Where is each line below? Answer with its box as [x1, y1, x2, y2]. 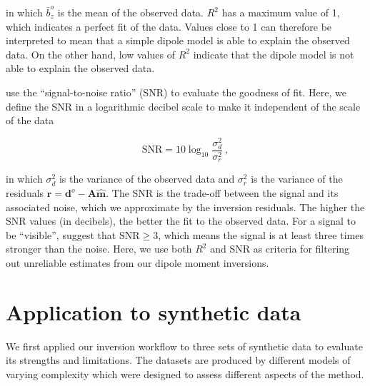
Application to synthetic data [6, 297, 301, 326]
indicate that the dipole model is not [193, 46, 354, 61]
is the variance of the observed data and [59, 171, 235, 186]
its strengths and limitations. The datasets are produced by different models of [6, 352, 351, 367]
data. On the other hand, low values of [6, 46, 175, 61]
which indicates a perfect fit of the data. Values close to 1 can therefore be [6, 19, 332, 34]
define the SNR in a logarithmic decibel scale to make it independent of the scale [6, 98, 361, 113]
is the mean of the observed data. [57, 5, 204, 19]
